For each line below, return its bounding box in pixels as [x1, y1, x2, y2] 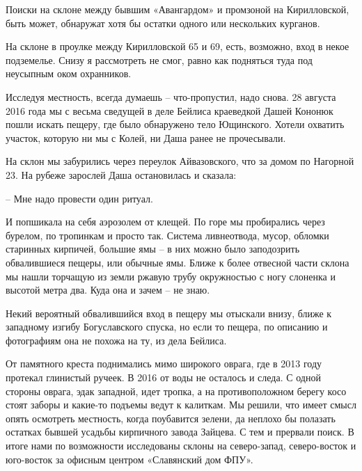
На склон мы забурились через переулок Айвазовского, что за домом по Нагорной [6, 154, 354, 168]
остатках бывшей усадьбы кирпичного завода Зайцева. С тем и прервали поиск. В [6, 424, 354, 439]
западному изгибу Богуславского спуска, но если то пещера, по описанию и [6, 319, 328, 334]
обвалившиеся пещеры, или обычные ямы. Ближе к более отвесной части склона [6, 255, 349, 269]
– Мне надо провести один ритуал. [6, 191, 153, 205]
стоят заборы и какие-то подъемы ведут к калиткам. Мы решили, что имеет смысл [6, 397, 356, 412]
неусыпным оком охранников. [6, 66, 132, 81]
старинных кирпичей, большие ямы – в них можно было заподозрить [6, 241, 300, 256]
